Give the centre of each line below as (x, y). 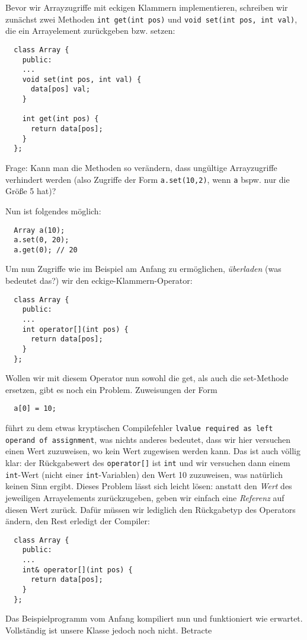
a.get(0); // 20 (46, 250)
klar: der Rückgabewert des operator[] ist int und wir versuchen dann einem (148, 462)
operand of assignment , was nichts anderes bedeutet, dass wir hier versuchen (148, 439)
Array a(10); (39, 230)
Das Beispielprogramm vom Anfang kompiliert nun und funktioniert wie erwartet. (154, 618)
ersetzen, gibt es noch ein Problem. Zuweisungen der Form (111, 389)
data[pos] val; (60, 89)
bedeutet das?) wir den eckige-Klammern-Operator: (99, 281)
